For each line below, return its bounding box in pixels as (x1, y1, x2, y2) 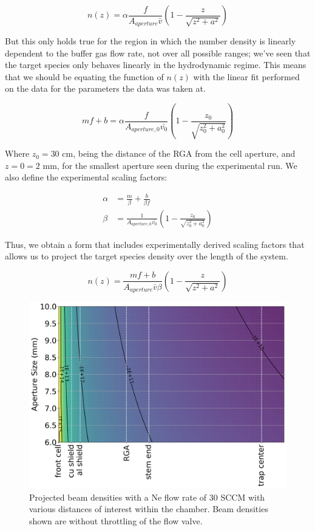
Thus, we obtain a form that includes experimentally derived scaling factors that (5, 238, 305, 250)
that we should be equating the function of (5, 70, 164, 83)
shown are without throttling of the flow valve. (29, 514, 203, 527)
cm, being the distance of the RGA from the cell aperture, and (62, 147, 296, 160)
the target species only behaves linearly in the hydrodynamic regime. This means (5, 58, 307, 71)
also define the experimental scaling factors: (5, 171, 168, 183)
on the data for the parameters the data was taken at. (5, 82, 206, 95)
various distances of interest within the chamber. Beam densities (29, 502, 268, 515)
